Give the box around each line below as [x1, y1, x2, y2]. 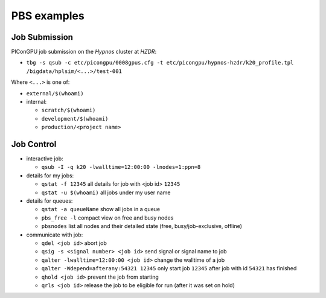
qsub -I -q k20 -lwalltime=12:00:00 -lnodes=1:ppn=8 [41, 163, 201, 171]
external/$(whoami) [26, 90, 84, 97]
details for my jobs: [26, 172, 74, 179]
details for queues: [26, 197, 73, 204]
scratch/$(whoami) [41, 107, 96, 114]
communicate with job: [26, 231, 83, 238]
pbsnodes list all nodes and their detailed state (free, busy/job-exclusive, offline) [41, 223, 243, 230]
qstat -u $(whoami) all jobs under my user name [41, 189, 171, 196]
